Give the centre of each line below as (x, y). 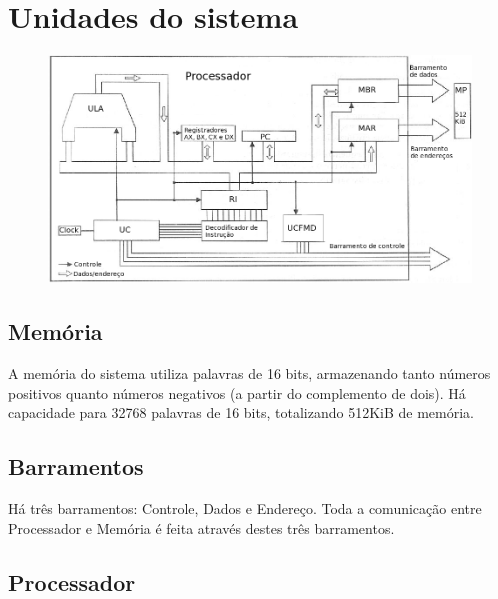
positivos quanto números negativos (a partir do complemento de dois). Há (237, 392)
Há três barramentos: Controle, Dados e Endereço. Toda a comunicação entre (245, 508)
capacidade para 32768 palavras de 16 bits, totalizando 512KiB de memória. (241, 412)
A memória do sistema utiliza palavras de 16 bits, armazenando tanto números (249, 373)
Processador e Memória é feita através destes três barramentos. (201, 527)
